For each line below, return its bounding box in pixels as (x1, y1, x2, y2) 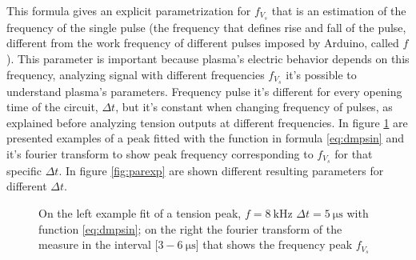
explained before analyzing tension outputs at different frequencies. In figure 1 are (6, 114, 408, 130)
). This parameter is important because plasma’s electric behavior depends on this (6, 50, 410, 67)
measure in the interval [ (38, 236, 158, 253)
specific (6, 162, 42, 178)
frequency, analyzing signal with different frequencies (6, 66, 265, 82)
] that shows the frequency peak (195, 236, 353, 253)
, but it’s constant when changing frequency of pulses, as (115, 98, 393, 115)
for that (334, 145, 373, 162)
